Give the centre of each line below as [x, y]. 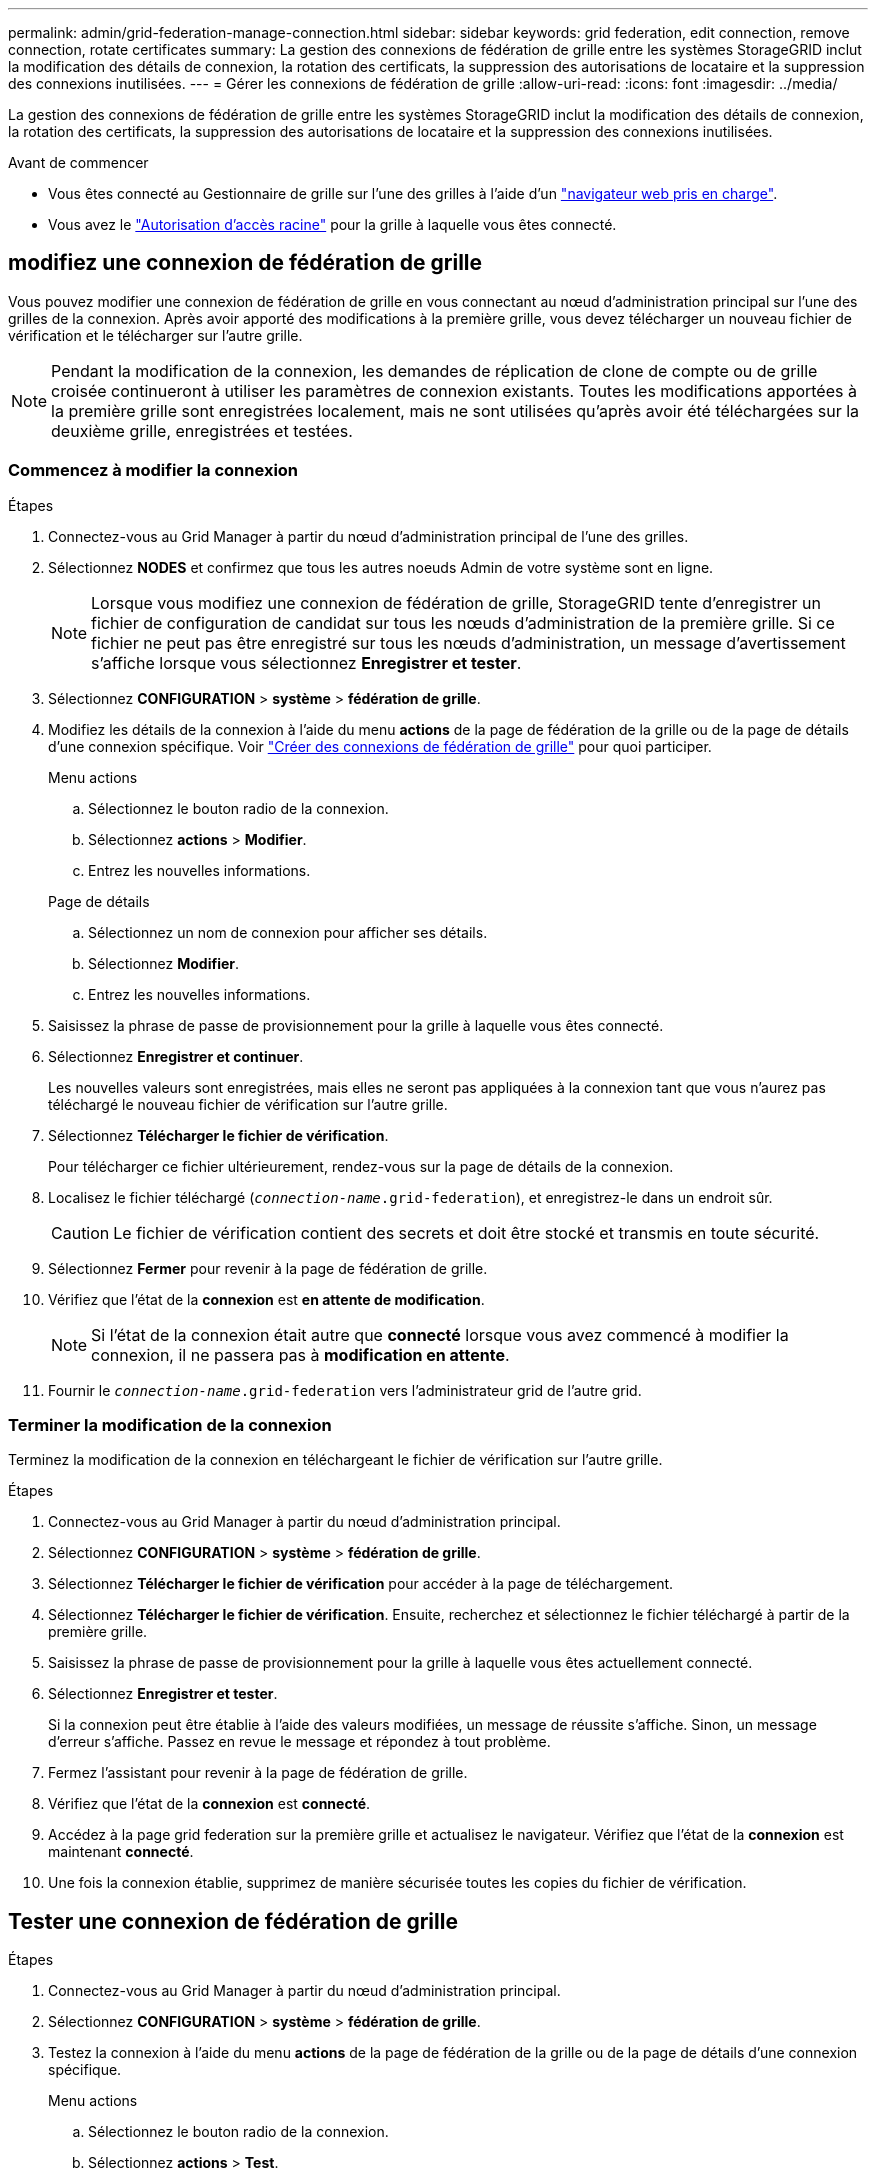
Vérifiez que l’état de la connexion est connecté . [209, 1804]
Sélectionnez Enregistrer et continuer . [176, 1056]
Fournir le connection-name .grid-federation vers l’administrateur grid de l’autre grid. [345, 1390]
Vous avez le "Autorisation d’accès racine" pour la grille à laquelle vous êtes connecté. [332, 224]
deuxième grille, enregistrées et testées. [202, 430]
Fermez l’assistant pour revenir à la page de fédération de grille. [258, 1773]
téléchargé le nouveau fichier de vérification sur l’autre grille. [248, 1104]
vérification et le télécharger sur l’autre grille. [155, 335]
